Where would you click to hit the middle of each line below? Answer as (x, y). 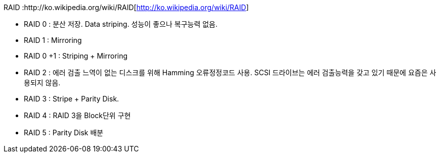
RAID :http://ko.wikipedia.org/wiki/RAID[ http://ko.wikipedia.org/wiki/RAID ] (126, 7)
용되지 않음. (42, 83)
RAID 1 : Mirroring (53, 40)
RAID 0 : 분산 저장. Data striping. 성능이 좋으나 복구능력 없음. (121, 24)
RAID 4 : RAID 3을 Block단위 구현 (77, 115)
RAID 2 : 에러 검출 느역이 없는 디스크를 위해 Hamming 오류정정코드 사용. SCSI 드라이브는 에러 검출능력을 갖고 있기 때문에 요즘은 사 (230, 72)
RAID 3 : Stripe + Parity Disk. (72, 99)
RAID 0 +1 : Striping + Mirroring (76, 56)
